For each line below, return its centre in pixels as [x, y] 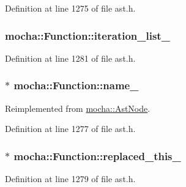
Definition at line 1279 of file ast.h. [70, 179]
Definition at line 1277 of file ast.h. [70, 129]
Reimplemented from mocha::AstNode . [78, 108]
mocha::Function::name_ [76, 85]
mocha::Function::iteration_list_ [87, 35]
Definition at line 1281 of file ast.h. [70, 58]
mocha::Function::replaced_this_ [97, 156]
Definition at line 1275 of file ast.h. [70, 8]
